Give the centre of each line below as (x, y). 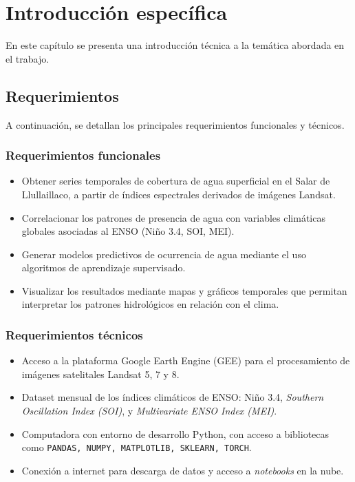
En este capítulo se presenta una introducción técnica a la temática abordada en (175, 45)
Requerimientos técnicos (74, 335)
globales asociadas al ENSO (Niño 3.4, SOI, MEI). (128, 231)
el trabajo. (28, 58)
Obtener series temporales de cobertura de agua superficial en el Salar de (176, 181)
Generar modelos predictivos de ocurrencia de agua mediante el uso (164, 254)
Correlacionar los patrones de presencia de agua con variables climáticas (173, 217)
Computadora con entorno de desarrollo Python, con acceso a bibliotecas (175, 433)
